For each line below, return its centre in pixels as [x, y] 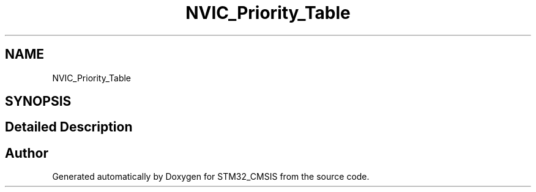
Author [27, 153]
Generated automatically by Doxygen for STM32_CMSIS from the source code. [211, 177]
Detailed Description [69, 127]
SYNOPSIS [38, 102]
